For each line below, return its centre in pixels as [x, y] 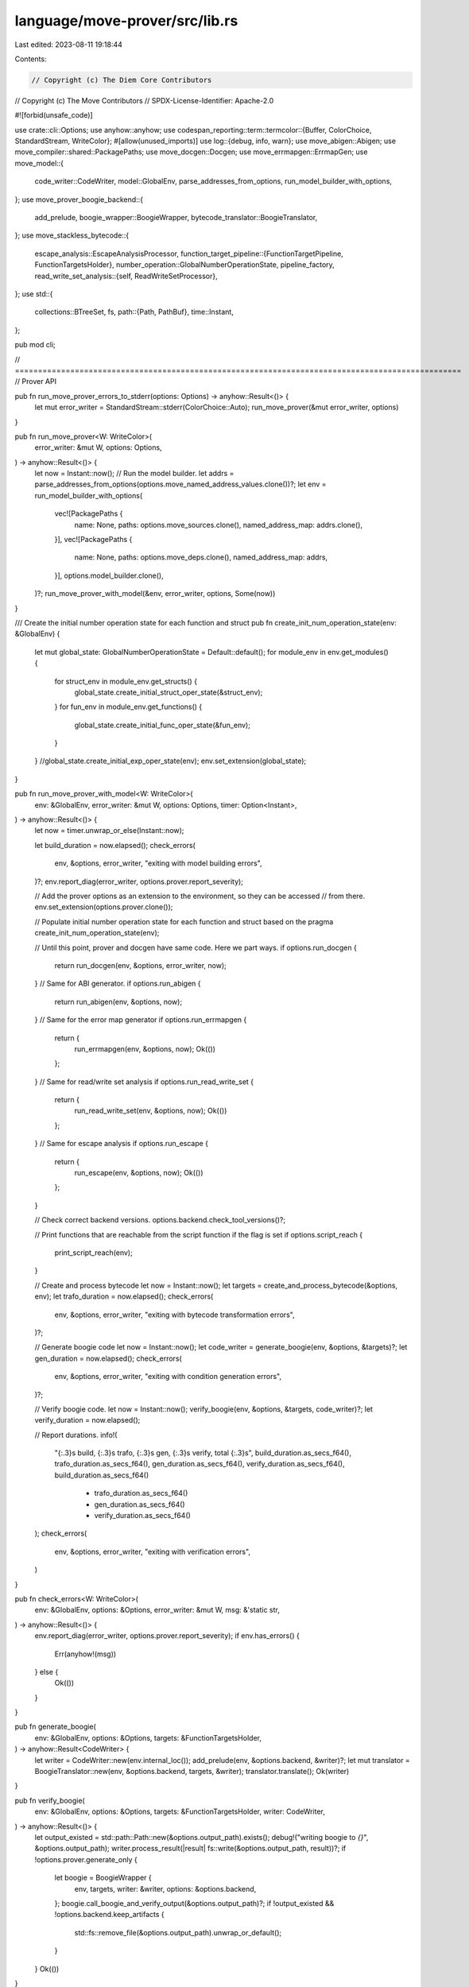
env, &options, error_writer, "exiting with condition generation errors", [168, 1377]
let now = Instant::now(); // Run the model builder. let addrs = [134, 474]
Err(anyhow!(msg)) [85, 1654]
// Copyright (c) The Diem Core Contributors [122, 80]
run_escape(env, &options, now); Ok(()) [139, 1173]
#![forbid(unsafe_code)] [54, 115]
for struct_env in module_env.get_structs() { [126, 681]
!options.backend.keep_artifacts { [109, 1915]
